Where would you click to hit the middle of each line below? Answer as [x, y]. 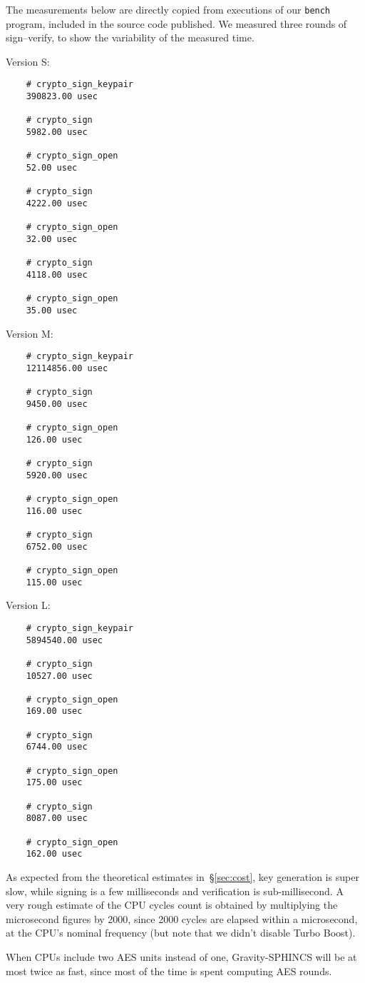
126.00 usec [54, 439]
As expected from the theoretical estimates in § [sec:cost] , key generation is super [182, 877]
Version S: [28, 61]
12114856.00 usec [67, 368]
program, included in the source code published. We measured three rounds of [176, 23]
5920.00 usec [57, 475]
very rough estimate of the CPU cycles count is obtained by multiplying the [172, 905]
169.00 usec [54, 711]
